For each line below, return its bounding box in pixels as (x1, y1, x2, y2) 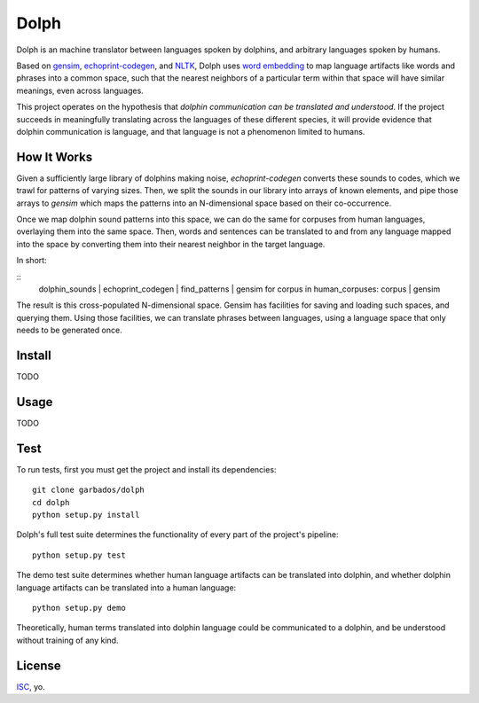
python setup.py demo (32, 603, 126, 613)
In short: (16, 255, 48, 266)
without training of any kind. (16, 635, 119, 645)
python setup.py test (32, 550, 126, 560)
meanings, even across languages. (16, 85, 144, 96)
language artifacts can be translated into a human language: (16, 582, 237, 593)
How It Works (16, 149, 93, 164)
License (16, 658, 61, 673)
